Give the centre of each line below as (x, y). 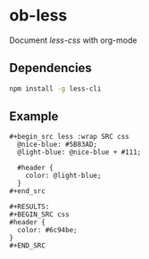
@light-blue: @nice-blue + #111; (79, 152)
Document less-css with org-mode (73, 40)
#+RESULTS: (29, 207)
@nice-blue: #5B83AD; (58, 145)
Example (34, 117)
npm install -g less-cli (55, 89)
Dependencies (50, 68)
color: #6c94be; (47, 231)
